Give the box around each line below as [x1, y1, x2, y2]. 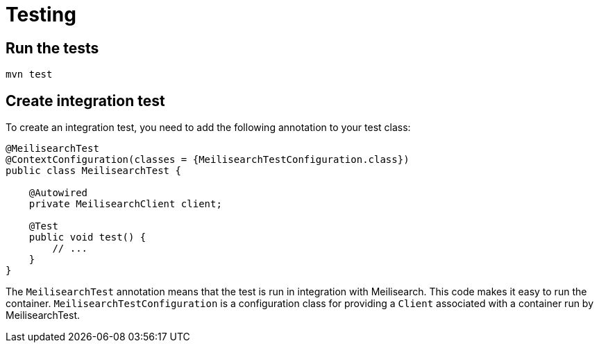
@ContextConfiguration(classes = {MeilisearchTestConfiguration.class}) [6, 154, 410, 166]
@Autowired [28, 187, 88, 199]
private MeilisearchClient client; [28, 198, 222, 210]
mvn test [6, 69, 53, 80]
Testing [6, 3, 76, 26]
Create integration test [6, 92, 165, 110]
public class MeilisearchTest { [6, 165, 181, 177]
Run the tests [6, 39, 99, 57]
